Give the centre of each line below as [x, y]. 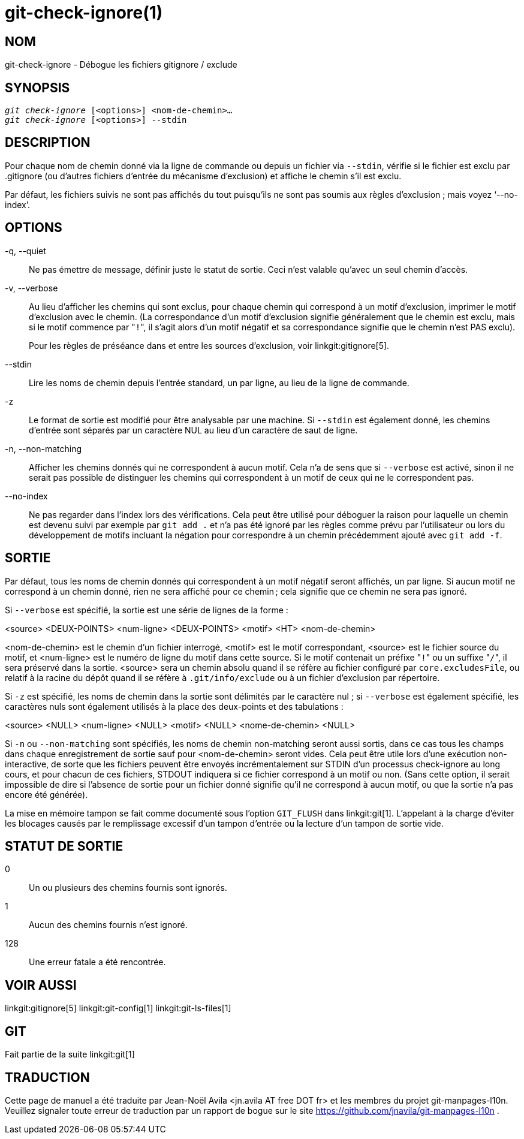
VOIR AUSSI [41, 985]
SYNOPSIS [37, 88]
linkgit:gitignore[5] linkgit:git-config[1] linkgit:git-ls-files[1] [118, 1008]
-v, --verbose [31, 288]
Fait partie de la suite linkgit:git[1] [70, 1054]
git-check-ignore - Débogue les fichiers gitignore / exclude [121, 65]
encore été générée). [46, 794]
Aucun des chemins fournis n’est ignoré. [108, 925]
